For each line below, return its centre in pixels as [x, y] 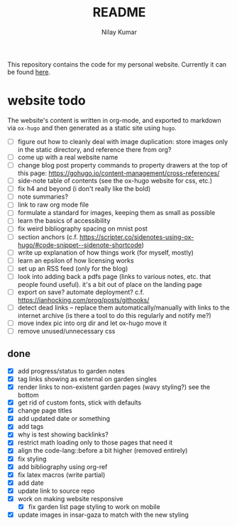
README [119, 12]
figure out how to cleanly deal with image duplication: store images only [123, 141]
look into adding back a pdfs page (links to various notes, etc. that [114, 276]
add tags [31, 427]
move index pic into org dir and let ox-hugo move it [92, 323]
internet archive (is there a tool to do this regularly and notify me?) [114, 315]
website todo [47, 101]
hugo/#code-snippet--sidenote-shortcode [79, 245]
